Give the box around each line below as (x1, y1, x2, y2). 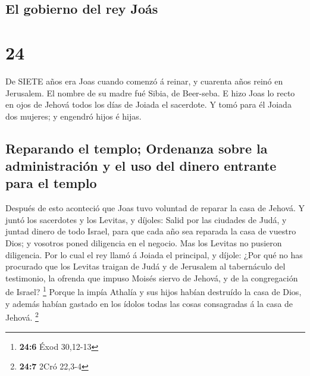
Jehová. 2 (5, 309, 39, 323)
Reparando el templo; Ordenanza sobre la (5, 139, 268, 157)
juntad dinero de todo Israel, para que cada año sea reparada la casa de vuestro (5, 225, 296, 237)
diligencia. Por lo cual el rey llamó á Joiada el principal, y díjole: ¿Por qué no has (5, 248, 303, 261)
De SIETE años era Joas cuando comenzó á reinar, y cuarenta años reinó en (5, 74, 283, 87)
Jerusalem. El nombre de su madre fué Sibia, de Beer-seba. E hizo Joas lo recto (5, 86, 295, 99)
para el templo (5, 174, 97, 192)
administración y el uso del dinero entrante (5, 156, 277, 175)
